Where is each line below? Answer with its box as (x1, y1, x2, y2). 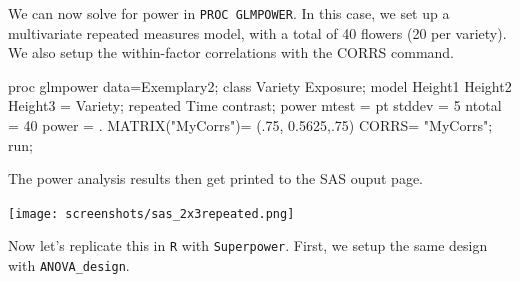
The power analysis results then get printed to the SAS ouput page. (8, 168, 423, 189)
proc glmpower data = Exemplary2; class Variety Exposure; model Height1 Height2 (8, 75, 512, 96)
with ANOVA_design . (8, 255, 130, 276)
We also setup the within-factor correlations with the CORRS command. (8, 42, 455, 63)
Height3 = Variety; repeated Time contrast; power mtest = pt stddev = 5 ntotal (8, 95, 502, 116)
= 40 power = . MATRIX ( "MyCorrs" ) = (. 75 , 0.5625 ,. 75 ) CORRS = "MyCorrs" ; (8, 115, 493, 136)
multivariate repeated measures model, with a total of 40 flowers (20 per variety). (8, 22, 507, 43)
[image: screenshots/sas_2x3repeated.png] (8, 206, 295, 221)
